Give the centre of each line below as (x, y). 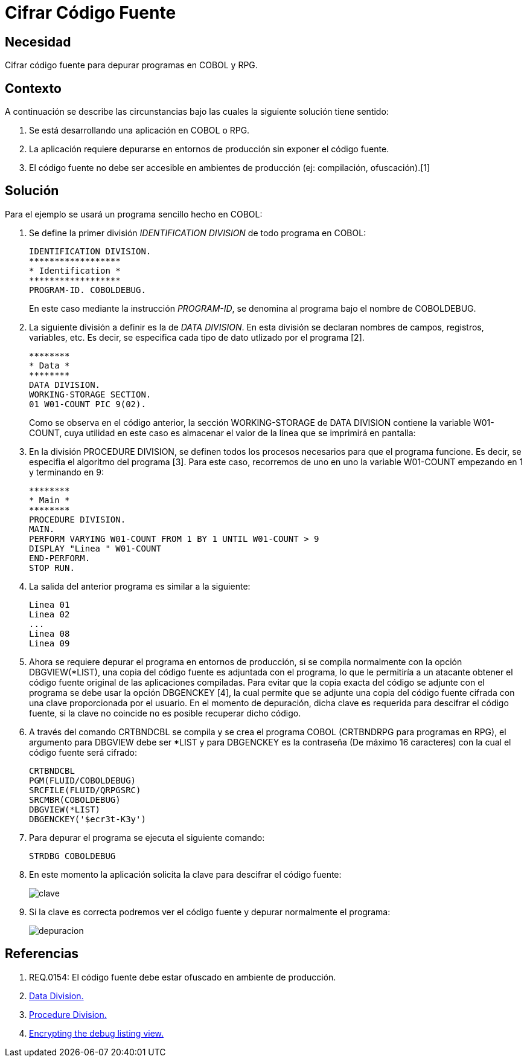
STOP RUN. (52, 568)
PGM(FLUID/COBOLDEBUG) (83, 780)
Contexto (33, 88)
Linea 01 (50, 604)
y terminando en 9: (66, 472)
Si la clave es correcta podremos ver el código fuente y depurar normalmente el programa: (210, 912)
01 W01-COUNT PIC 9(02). (88, 404)
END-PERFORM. (60, 558)
